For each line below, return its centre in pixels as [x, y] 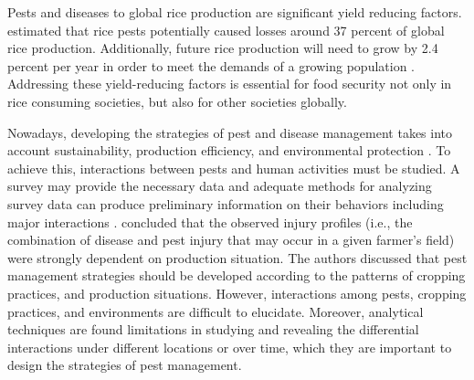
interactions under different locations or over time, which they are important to [230, 347]
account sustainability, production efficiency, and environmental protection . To [229, 150]
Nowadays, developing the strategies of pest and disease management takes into [230, 132]
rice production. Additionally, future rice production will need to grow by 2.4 [223, 48]
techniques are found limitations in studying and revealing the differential [213, 329]
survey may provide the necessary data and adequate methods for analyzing [220, 186]
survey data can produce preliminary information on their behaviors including [226, 203]
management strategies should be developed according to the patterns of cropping [237, 275]
